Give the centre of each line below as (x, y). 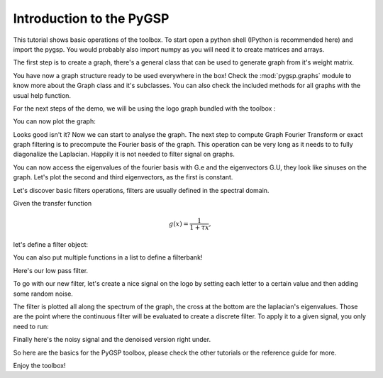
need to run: (31, 326)
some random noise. (43, 294)
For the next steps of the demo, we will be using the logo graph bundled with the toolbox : (144, 108)
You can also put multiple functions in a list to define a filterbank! (108, 257)
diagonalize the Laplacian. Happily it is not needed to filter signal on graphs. (124, 154)
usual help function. (42, 95)
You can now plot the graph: (54, 121)
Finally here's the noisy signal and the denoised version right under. (112, 340)
